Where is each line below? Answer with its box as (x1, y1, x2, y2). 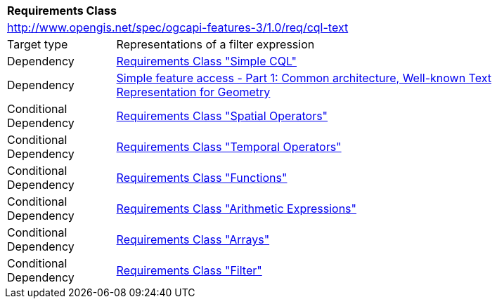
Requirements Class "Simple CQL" (116, 54, 297, 68)
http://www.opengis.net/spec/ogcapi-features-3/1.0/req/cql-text (7, 20, 349, 34)
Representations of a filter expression (116, 37, 315, 51)
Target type (7, 37, 68, 51)
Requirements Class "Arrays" (116, 232, 270, 246)
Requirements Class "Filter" (116, 263, 262, 277)
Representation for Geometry (116, 85, 271, 99)
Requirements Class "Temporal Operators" (116, 140, 342, 154)
